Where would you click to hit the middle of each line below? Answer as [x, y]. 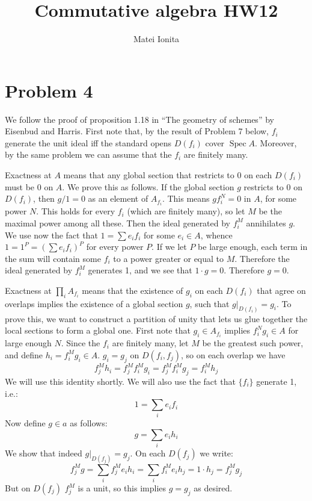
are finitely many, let [150, 343]
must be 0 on [29, 186]
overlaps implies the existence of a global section [94, 303]
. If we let [169, 247]
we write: [216, 453]
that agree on [281, 290]
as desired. [213, 488]
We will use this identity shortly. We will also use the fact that [120, 381]
